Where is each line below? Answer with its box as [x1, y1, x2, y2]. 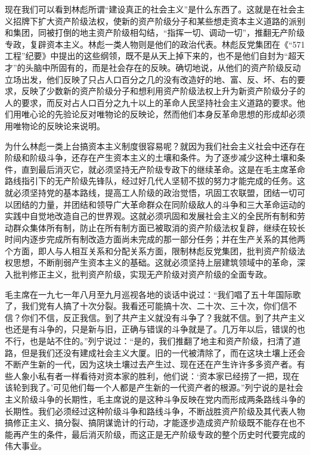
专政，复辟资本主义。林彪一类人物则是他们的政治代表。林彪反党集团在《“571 [5, 38, 305, 50]
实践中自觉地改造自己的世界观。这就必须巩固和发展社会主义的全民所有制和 [5, 210, 297, 222]
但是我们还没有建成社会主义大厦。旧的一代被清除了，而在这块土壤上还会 [21, 346, 305, 359]
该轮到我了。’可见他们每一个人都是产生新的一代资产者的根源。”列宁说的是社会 [5, 381, 303, 394]
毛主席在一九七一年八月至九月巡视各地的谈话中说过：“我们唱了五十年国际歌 [5, 288, 301, 300]
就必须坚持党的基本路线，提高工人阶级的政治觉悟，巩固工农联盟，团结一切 [5, 186, 297, 198]
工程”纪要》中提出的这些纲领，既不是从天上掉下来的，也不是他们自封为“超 [5, 49, 297, 62]
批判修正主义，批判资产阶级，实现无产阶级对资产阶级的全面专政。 [13, 268, 272, 281]
